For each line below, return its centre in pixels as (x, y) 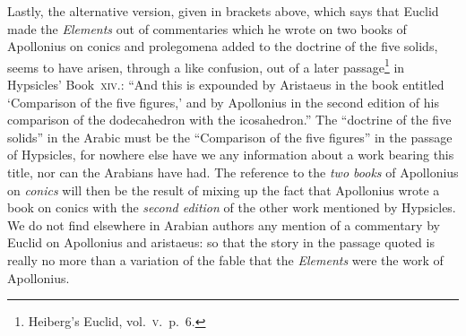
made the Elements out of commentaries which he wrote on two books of (207, 28)
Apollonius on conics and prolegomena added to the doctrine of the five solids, (223, 46)
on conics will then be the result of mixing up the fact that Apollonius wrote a (224, 190)
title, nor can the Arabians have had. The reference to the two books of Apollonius (233, 172)
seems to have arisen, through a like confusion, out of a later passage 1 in (206, 65)
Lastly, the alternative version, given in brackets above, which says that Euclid (223, 11)
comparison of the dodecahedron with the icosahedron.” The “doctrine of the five (229, 120)
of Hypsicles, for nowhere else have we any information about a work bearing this (231, 155)
